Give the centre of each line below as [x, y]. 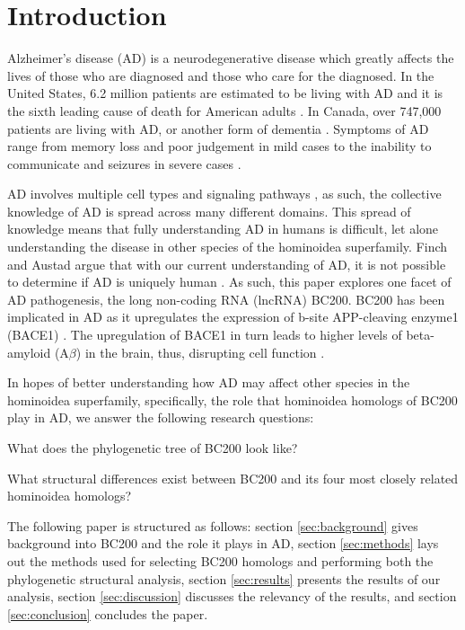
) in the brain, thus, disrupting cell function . [200, 352]
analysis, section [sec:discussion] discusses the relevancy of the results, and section [232, 596]
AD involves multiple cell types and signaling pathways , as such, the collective [224, 194]
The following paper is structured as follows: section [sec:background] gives [213, 525]
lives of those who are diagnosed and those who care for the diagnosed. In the [221, 75]
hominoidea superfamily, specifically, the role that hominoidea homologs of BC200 [232, 399]
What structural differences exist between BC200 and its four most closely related [233, 478]
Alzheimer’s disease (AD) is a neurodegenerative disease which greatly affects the [231, 58]
